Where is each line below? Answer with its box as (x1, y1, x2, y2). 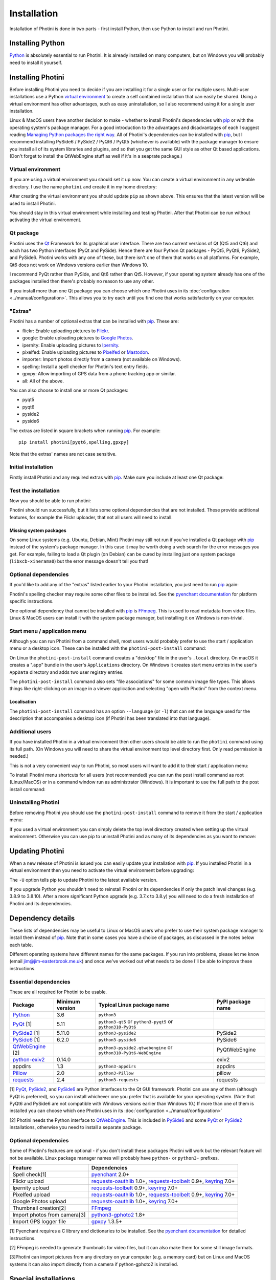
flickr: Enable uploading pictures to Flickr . (22, 328, 110, 334)
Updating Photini (9, 846, 64, 855)
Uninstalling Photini (9, 799, 60, 806)
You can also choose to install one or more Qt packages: (9, 387, 129, 393)
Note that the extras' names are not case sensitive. (9, 451, 117, 457)
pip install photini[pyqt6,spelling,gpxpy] (18, 439, 129, 445)
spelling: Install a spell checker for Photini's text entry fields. (22, 364, 149, 370)
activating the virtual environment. (9, 217, 82, 223)
